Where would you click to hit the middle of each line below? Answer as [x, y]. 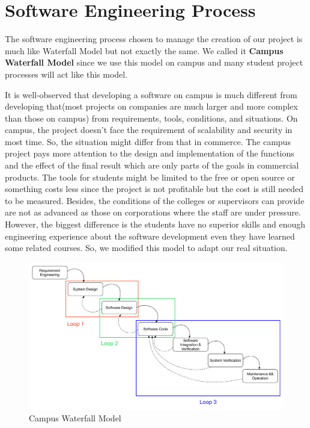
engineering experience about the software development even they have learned [150, 236]
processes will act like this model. [66, 74]
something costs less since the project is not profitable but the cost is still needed [154, 189]
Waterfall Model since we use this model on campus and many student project [154, 62]
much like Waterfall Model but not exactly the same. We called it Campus [144, 50]
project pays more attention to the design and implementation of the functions [150, 153]
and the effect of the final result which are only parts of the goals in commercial [152, 165]
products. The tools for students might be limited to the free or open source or [150, 177]
